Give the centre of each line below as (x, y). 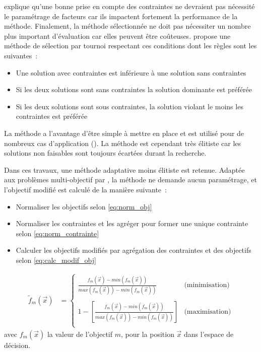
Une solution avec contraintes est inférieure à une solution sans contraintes (131, 72)
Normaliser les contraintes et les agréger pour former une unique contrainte (132, 223)
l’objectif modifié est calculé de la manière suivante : (85, 189)
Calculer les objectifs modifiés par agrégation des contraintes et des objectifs (134, 250)
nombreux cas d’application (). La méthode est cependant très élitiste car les (123, 143)
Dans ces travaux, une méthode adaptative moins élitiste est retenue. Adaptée (124, 169)
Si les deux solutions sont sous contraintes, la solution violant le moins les (129, 106)
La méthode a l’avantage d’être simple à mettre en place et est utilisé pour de (124, 133)
